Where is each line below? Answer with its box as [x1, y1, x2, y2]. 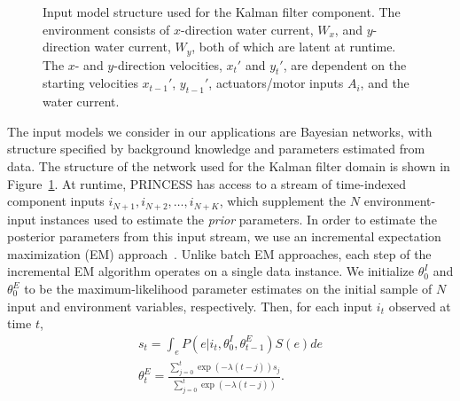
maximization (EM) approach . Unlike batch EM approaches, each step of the [7, 244, 432, 263]
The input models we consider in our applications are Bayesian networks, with [7, 122, 433, 140]
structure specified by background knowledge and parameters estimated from [7, 139, 425, 158]
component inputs [7, 192, 105, 210]
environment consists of [43, 20, 170, 38]
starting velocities [43, 74, 138, 92]
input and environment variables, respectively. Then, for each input [7, 296, 373, 315]
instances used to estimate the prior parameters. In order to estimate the [40, 209, 437, 228]
